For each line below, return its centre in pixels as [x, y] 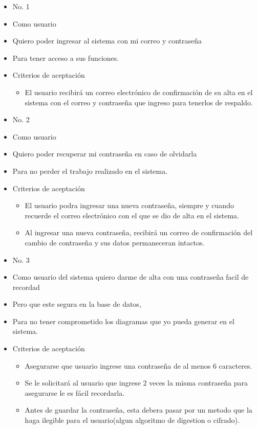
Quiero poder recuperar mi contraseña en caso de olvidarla [105, 154]
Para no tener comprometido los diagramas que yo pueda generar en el [123, 321]
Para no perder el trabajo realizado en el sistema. [90, 171]
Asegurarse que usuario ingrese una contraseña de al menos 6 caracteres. [138, 365]
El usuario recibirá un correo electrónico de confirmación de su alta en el [139, 92]
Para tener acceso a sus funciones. [66, 58]
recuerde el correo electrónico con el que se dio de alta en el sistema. [132, 215]
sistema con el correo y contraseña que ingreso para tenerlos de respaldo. [139, 102]
